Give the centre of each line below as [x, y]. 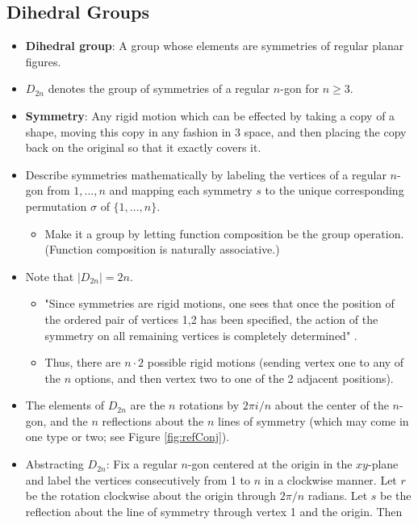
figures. [43, 61]
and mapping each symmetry [181, 190]
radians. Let [338, 496]
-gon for [300, 88]
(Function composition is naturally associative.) [162, 249]
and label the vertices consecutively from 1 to [138, 479]
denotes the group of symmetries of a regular [159, 88]
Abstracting [54, 464]
